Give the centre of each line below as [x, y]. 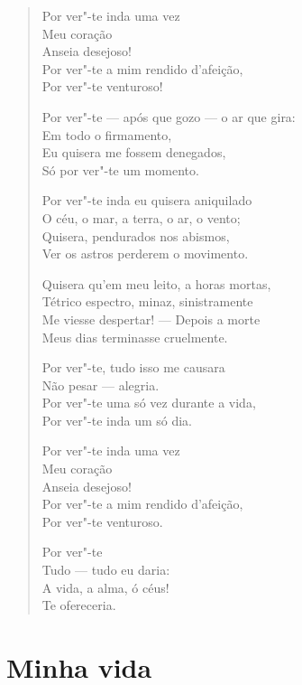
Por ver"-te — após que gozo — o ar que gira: [169, 116]
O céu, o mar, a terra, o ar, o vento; [141, 217]
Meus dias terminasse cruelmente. [135, 337]
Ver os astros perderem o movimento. [145, 253]
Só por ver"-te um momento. [120, 169]
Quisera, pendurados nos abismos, [136, 235]
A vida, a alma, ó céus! [105, 587]
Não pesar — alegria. [101, 385]
